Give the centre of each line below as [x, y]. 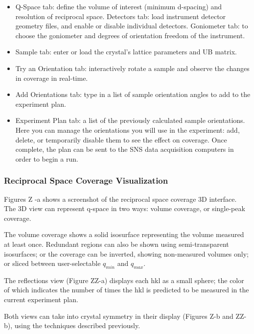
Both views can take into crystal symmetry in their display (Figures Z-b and [119, 316]
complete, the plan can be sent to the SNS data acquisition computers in [125, 149]
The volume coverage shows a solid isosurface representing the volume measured [124, 234]
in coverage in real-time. [52, 78]
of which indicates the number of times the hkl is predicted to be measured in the [127, 290]
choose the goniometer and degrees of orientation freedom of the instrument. [130, 35]
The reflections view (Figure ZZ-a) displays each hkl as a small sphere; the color [124, 280]
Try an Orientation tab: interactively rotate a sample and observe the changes [132, 68]
